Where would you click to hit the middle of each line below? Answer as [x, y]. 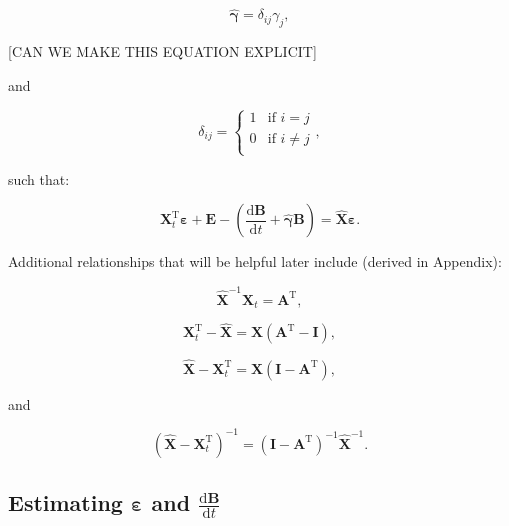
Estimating [65, 502]
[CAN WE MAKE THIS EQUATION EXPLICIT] [162, 51]
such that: [39, 178]
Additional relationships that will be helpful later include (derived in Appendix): [255, 261]
